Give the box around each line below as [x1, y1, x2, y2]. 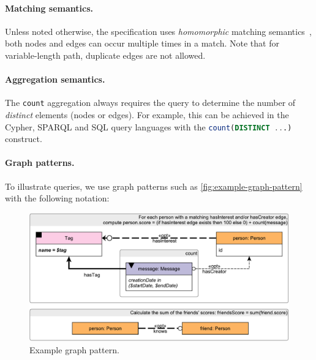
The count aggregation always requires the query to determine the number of [5, 96, 296, 109]
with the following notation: [5, 192, 110, 204]
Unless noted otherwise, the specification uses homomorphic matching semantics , [5, 24, 312, 37]
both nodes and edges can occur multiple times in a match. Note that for [5, 37, 279, 50]
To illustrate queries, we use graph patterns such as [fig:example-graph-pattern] [5, 179, 303, 192]
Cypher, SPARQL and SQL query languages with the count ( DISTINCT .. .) [5, 120, 292, 133]
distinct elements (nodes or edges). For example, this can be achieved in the [5, 108, 289, 121]
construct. [5, 132, 42, 145]
